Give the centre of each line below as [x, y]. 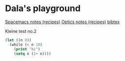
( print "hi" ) [27, 49]
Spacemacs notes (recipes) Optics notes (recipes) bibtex [62, 22]
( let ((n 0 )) [18, 40]
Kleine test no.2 [21, 31]
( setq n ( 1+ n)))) [32, 54]
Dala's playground [43, 8]
